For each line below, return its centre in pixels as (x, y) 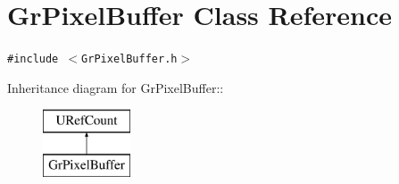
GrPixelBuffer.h (129, 59)
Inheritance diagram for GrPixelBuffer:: (116, 87)
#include (33, 59)
